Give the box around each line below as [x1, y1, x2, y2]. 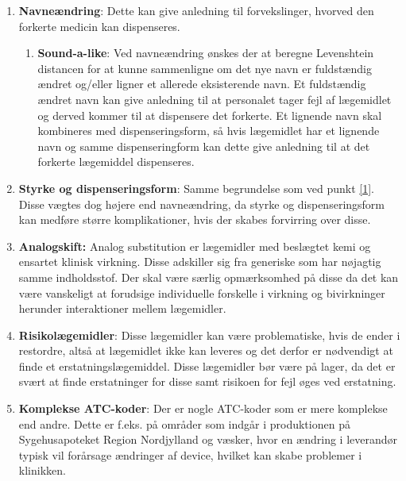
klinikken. [18, 462, 66, 479]
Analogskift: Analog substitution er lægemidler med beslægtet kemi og [18, 237, 371, 254]
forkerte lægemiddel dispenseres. [37, 153, 195, 170]
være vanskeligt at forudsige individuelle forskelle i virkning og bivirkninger [18, 284, 385, 301]
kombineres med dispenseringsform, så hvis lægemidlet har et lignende [37, 122, 380, 139]
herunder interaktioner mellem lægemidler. [18, 300, 226, 317]
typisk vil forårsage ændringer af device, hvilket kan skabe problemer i [18, 446, 362, 463]
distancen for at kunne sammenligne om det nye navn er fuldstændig [37, 60, 372, 76]
